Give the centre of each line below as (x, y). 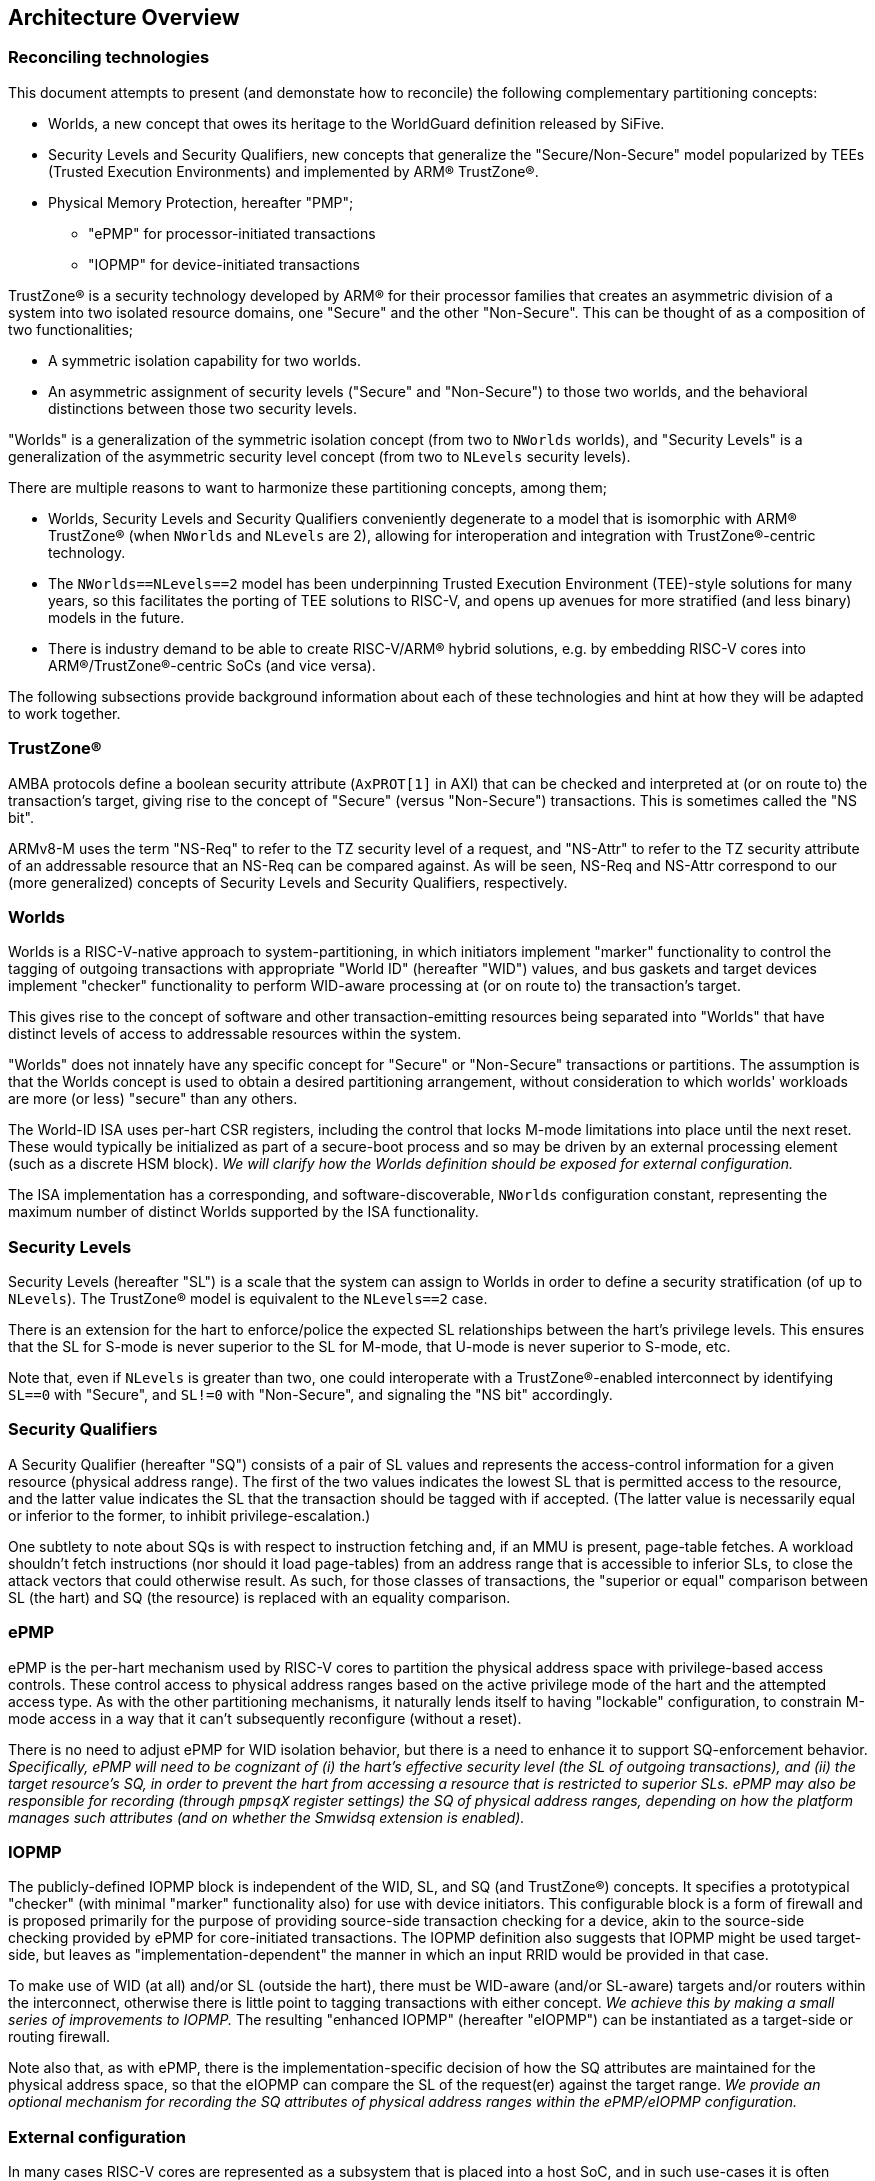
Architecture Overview (124, 17)
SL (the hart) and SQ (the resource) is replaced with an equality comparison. (259, 1597)
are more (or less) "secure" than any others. (153, 1099)
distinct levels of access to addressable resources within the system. (235, 1034)
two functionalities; (71, 329)
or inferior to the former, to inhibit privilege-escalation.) (189, 1515)
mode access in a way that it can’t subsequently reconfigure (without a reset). (265, 1718)
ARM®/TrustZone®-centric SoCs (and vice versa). (212, 665)
